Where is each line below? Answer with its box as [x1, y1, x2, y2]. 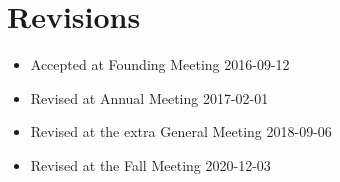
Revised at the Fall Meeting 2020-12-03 [30, 154, 271, 175]
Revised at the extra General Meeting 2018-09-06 [30, 121, 332, 142]
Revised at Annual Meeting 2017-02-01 [30, 87, 269, 108]
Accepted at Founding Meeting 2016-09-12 [30, 54, 290, 75]
